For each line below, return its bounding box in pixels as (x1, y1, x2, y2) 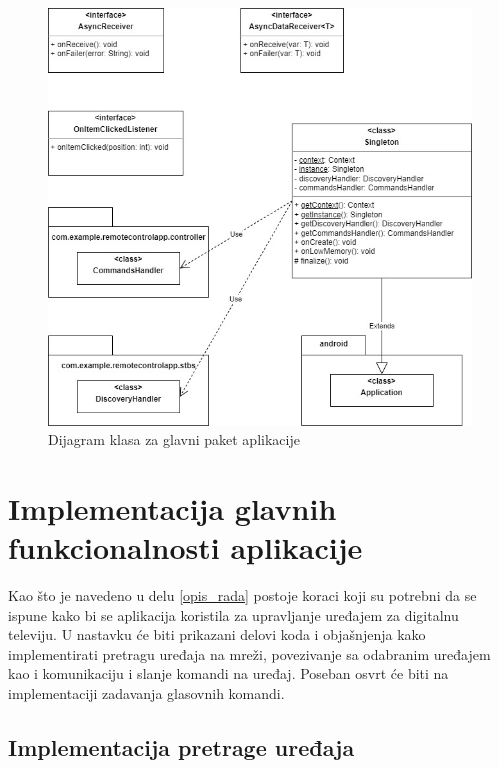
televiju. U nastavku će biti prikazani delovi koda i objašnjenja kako (8, 624, 426, 645)
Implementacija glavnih (8, 487, 337, 528)
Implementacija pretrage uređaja (8, 732, 355, 763)
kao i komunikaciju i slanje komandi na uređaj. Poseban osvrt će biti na (8, 663, 449, 684)
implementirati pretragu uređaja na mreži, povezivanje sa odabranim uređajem (8, 643, 491, 664)
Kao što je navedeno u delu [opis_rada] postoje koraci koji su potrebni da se (8, 585, 477, 606)
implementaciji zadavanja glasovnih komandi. (8, 683, 285, 704)
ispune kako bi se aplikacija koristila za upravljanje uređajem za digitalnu (8, 604, 459, 625)
